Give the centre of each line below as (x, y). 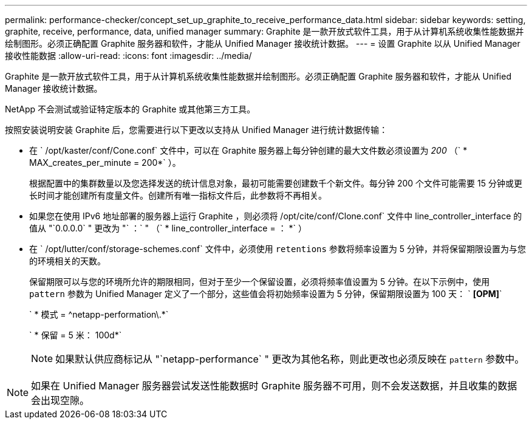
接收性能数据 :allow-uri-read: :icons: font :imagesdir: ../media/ (128, 56)
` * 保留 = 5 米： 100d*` (76, 335)
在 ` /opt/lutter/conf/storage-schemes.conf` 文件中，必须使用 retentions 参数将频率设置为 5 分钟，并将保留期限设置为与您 (278, 249)
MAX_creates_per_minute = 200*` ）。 (105, 162)
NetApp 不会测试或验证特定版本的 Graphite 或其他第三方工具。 (130, 109)
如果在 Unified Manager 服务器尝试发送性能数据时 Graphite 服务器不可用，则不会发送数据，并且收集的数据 (274, 386)
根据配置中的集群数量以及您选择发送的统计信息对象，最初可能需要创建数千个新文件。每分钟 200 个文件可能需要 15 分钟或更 (276, 183)
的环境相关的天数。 (67, 261)
